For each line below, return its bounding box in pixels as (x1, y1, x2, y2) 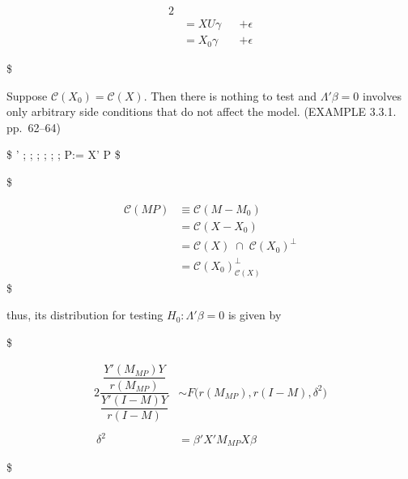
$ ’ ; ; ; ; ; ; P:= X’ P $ (6, 146, 121, 163)
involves (363, 87, 402, 104)
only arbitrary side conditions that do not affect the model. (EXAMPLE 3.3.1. (6, 103, 397, 120)
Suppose (6, 87, 48, 104)
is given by (227, 306, 282, 323)
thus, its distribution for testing (6, 306, 164, 323)
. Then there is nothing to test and (143, 87, 317, 104)
